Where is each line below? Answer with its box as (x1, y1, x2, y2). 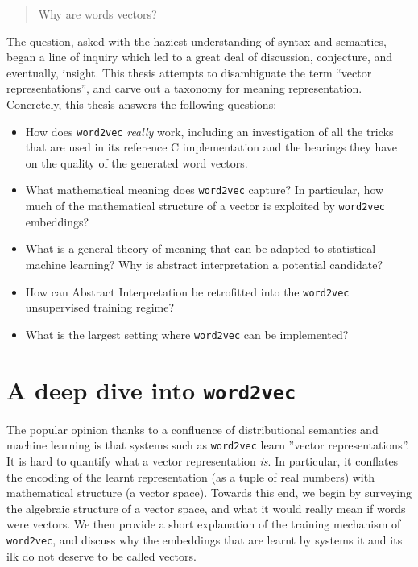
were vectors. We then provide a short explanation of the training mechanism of (6, 515, 401, 532)
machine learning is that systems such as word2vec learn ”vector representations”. (6, 437, 410, 453)
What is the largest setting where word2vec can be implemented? (25, 325, 349, 342)
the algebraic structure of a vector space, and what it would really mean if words (6, 499, 406, 516)
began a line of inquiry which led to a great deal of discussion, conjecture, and (6, 48, 393, 65)
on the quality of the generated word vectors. (25, 154, 248, 171)
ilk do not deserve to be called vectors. (6, 547, 197, 564)
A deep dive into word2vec (6, 373, 296, 406)
